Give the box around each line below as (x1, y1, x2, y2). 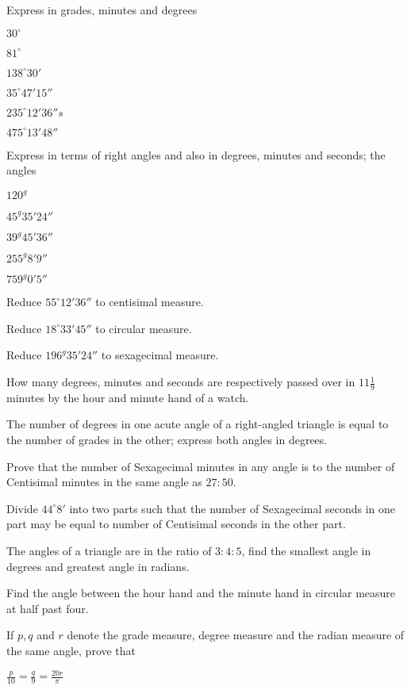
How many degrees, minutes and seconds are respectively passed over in (6, 374, 355, 390)
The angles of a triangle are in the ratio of (6, 542, 212, 559)
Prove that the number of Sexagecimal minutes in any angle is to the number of (6, 458, 395, 474)
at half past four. (6, 600, 89, 616)
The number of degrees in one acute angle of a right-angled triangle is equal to (6, 416, 389, 432)
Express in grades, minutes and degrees (6, 2, 198, 17)
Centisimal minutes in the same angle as (6, 473, 202, 490)
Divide (6, 500, 38, 516)
